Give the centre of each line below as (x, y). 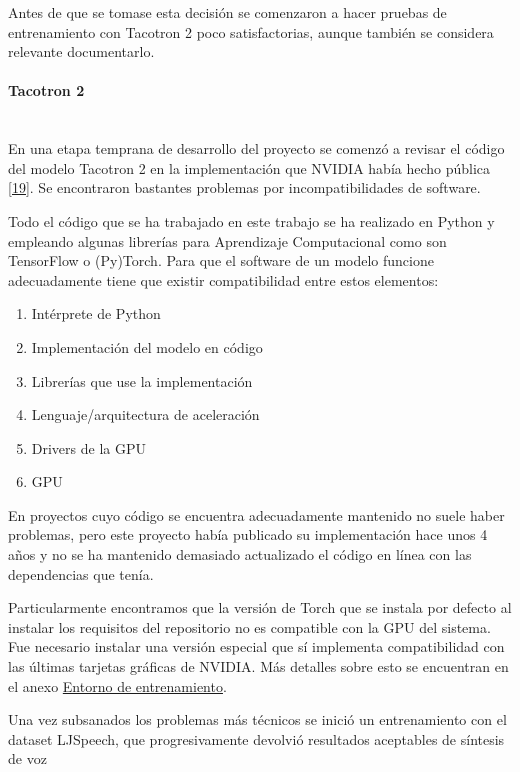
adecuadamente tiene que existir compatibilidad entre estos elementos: (223, 279)
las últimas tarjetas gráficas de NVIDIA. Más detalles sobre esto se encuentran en (258, 666)
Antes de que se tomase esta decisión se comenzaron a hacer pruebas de (227, 12)
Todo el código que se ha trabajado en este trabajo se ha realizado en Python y (251, 220)
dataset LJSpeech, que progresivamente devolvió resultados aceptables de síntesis (256, 738)
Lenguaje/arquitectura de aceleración (145, 414)
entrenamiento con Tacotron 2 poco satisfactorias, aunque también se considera (251, 31)
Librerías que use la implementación (142, 380)
